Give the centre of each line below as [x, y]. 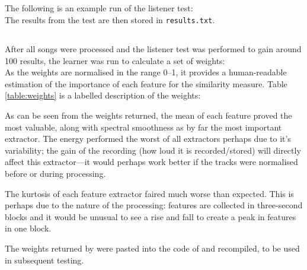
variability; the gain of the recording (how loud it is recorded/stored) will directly [153, 150]
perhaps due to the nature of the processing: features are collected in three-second [154, 205]
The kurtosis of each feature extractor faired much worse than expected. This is [149, 193]
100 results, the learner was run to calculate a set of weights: [115, 60]
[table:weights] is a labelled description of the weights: [103, 95]
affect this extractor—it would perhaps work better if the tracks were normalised [151, 162]
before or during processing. [55, 173]
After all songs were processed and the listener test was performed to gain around [153, 49]
